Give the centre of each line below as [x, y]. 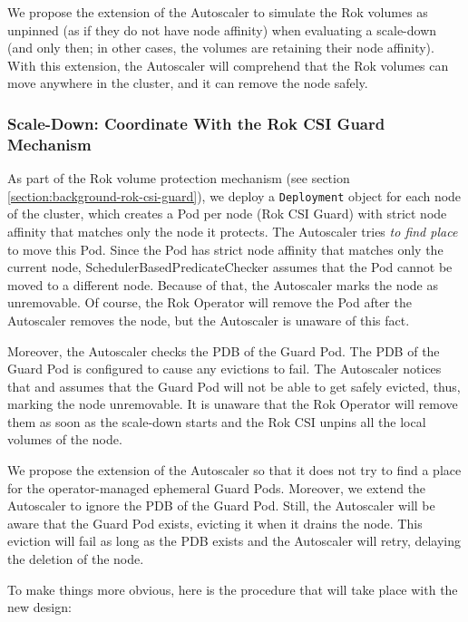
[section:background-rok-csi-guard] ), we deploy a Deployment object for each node [234, 195]
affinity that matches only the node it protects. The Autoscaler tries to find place [233, 231]
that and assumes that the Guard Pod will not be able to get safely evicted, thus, [234, 386]
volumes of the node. [65, 439]
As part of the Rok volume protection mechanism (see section [179, 178]
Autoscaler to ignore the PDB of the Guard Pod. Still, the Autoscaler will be [221, 505]
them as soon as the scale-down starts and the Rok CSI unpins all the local [217, 421]
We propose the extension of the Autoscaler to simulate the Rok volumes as [218, 12]
